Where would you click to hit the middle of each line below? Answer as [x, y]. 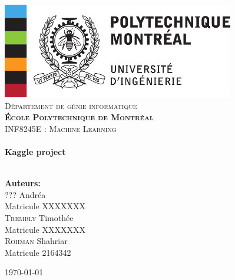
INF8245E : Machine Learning [61, 128]
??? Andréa [25, 194]
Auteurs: [23, 183]
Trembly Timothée [39, 217]
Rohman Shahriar [36, 241]
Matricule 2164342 [38, 252]
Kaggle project [35, 151]
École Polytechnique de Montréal [79, 117]
